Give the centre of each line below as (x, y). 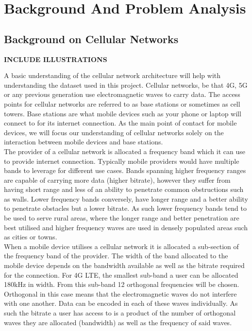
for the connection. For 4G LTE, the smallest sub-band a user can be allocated (121, 275)
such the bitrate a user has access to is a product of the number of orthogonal (120, 313)
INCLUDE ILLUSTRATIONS (56, 59)
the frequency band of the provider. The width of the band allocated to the (116, 256)
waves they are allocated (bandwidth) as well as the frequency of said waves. (118, 322)
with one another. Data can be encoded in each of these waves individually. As (121, 303)
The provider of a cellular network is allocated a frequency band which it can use (125, 151)
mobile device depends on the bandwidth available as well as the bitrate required (124, 265)
